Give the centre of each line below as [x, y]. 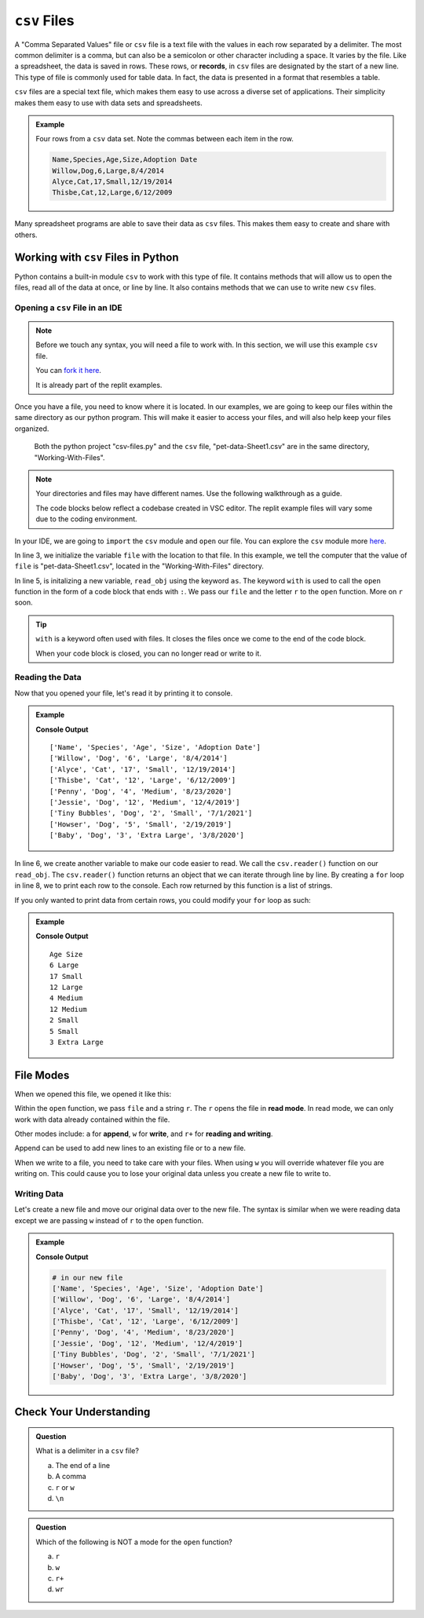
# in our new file [88, 1277]
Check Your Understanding [82, 1412]
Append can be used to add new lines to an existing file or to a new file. [130, 1148]
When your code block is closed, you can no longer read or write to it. [149, 653]
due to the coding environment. [86, 519]
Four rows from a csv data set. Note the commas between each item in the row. [164, 139]
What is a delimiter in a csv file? [87, 1451]
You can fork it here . [69, 371]
